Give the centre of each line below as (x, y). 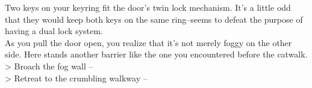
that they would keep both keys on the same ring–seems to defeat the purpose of (154, 19)
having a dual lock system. (54, 31)
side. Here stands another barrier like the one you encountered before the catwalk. (156, 54)
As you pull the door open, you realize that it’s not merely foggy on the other (148, 42)
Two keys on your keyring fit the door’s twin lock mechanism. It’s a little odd (148, 7)
